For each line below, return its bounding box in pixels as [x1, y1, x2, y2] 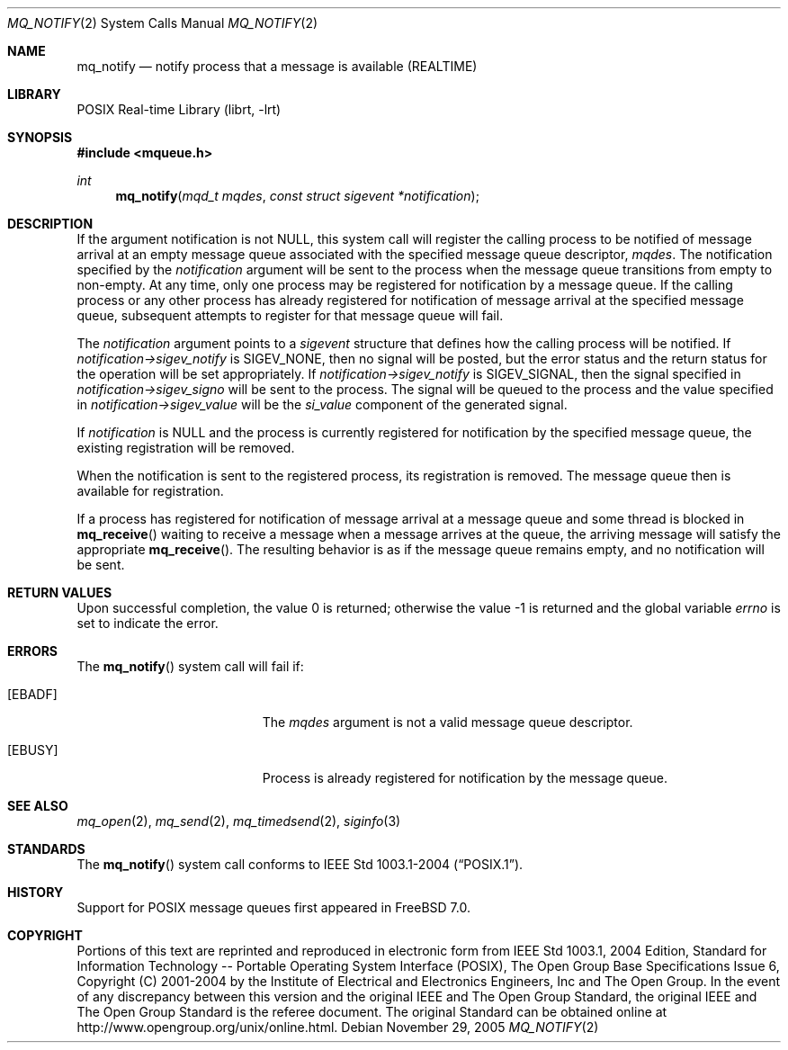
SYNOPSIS [7, 130, 73, 145]
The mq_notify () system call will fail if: [76, 659, 304, 674]
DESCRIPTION [7, 216, 94, 231]
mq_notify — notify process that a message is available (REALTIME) [76, 58, 478, 74]
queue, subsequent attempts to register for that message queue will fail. [76, 308, 504, 323]
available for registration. [76, 483, 224, 498]
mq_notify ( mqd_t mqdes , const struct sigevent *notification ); [115, 188, 479, 203]
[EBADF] [7, 687, 58, 702]
